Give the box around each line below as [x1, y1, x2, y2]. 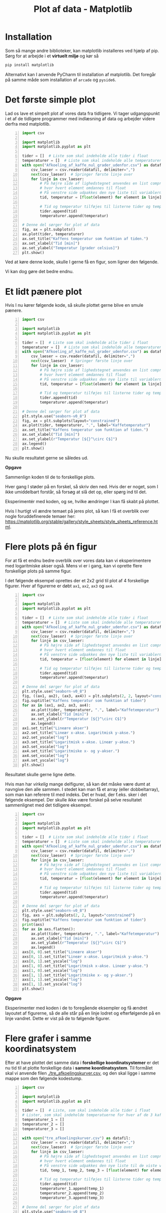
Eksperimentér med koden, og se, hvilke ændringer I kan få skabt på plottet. [5, 498, 160, 504]
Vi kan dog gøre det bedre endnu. [5, 269, 74, 275]
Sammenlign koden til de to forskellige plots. [5, 474, 95, 480]
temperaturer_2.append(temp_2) [40, 1191, 104, 1196]
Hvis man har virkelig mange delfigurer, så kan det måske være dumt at [5, 781, 151, 787]
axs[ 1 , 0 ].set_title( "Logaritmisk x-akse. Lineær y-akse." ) [22, 963, 149, 968]
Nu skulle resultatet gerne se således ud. [5, 455, 88, 461]
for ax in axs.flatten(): [22, 927, 76, 932]
